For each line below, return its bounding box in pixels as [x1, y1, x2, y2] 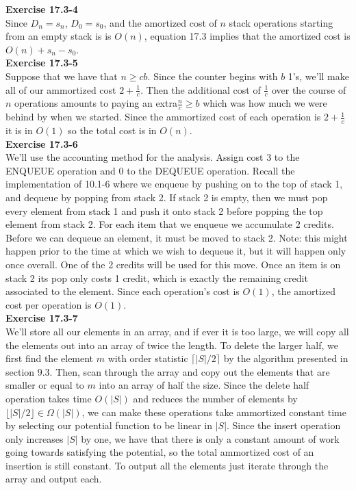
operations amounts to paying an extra [14, 96, 177, 110]
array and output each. [5, 472, 102, 486]
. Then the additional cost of [140, 82, 261, 96]
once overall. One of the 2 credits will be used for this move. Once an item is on [5, 257, 341, 271]
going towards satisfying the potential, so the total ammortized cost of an [5, 445, 314, 459]
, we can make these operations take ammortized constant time [81, 404, 346, 419]
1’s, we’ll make [288, 68, 349, 83]
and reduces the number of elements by [133, 391, 298, 405]
